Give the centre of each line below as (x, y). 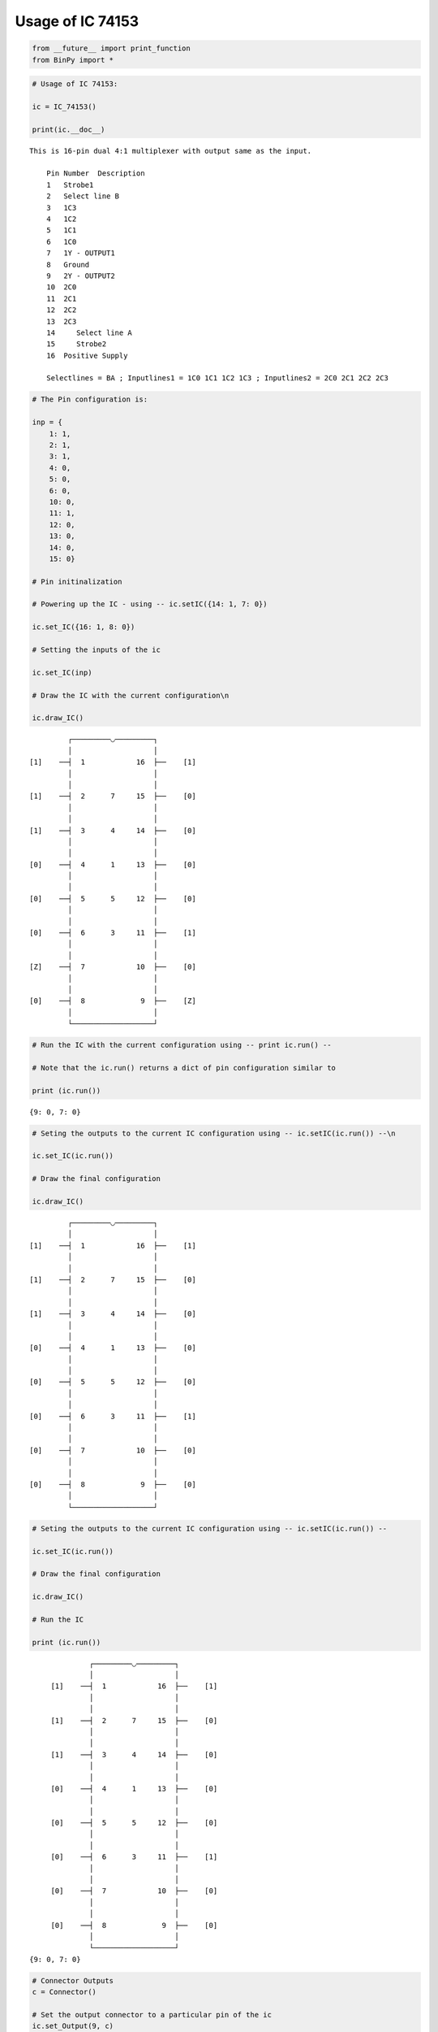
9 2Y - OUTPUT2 (80, 276)
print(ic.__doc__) (69, 129)
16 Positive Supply (87, 355)
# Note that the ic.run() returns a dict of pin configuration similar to (184, 1068)
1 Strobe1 (70, 185)
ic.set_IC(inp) (62, 672)
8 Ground (68, 265)
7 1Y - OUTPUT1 (80, 253)
